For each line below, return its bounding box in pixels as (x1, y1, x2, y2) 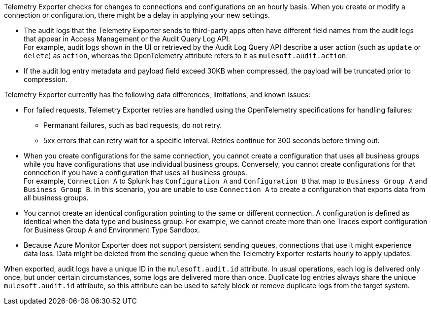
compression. (24, 75, 68, 83)
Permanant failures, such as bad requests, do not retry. (43, 121, 222, 129)
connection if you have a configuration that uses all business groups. (24, 168, 247, 177)
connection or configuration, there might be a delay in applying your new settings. (4, 11, 270, 19)
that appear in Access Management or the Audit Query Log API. (24, 35, 230, 43)
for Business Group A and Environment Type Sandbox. (24, 226, 200, 234)
